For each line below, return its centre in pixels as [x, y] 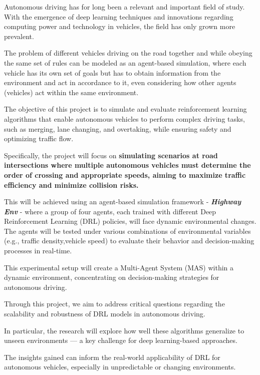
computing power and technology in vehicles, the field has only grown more [120, 26]
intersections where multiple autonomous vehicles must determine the [127, 165]
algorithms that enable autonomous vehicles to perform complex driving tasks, [124, 118]
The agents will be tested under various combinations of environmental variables [127, 231]
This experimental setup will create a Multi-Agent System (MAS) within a [119, 267]
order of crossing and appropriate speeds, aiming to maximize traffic [125, 174]
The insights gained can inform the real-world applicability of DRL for [112, 357]
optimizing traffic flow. [39, 138]
